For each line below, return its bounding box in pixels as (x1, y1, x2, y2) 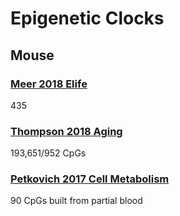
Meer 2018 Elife (10, 77, 88, 91)
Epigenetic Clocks (10, 7, 165, 30)
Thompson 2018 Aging (10, 124, 123, 138)
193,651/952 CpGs (10, 147, 87, 159)
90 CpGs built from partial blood (10, 195, 143, 207)
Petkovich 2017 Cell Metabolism (10, 172, 170, 186)
